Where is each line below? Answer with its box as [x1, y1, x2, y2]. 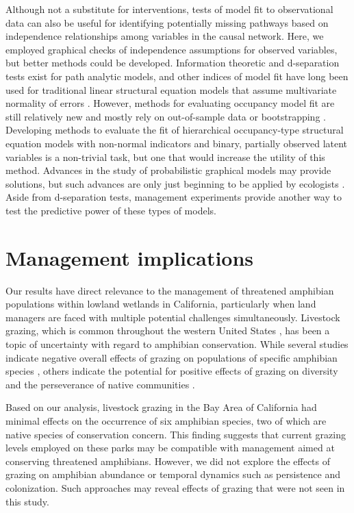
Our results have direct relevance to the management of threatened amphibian [5, 283, 334, 297]
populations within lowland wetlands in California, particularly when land [5, 297, 316, 311]
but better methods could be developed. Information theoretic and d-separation [5, 55, 340, 70]
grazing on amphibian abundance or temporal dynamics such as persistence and [5, 467, 341, 481]
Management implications [5, 243, 254, 271]
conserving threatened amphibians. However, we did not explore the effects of [5, 453, 331, 468]
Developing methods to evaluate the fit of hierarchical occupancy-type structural [5, 123, 344, 137]
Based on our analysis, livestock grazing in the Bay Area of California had [5, 400, 317, 414]
